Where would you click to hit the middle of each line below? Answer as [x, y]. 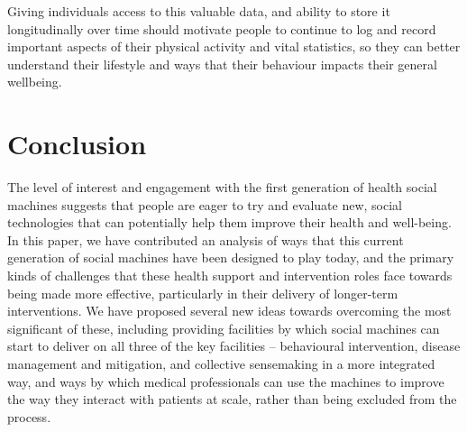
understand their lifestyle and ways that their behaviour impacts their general [222, 64]
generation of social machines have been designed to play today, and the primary [231, 257]
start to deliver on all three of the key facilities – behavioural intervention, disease [234, 346]
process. [29, 416]
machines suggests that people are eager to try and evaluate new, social [205, 204]
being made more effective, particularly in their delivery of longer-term [203, 293]
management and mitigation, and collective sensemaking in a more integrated [221, 364]
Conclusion [77, 144]
